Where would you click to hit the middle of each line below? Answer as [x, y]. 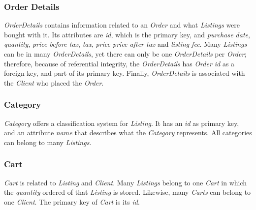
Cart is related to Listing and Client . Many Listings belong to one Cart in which [126, 182]
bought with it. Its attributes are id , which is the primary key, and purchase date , [127, 34]
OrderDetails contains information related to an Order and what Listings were [122, 25]
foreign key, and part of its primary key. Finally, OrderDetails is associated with [125, 73]
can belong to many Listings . [48, 142]
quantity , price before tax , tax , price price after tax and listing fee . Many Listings [126, 44]
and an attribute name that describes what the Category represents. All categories [128, 133]
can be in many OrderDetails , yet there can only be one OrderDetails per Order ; [125, 54]
